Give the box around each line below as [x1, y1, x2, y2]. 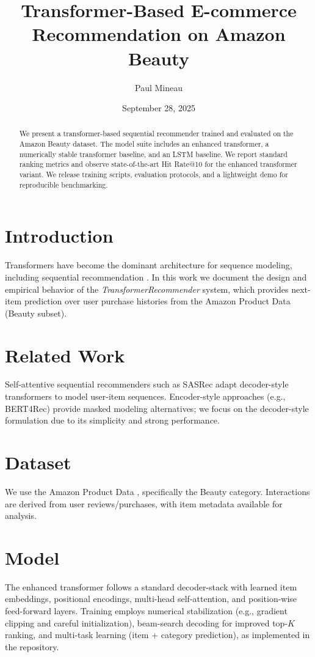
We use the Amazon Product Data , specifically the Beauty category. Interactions [5, 485, 310, 497]
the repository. [5, 640, 59, 653]
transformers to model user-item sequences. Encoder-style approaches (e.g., [5, 390, 286, 403]
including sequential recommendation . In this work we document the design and [5, 270, 307, 283]
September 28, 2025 [122, 101, 195, 114]
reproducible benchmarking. [19, 179, 108, 189]
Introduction [5, 223, 114, 248]
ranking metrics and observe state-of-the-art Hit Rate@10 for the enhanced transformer [19, 159, 297, 169]
